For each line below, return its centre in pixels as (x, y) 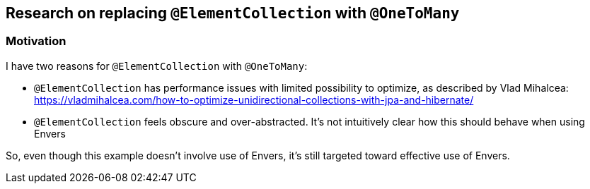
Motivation (36, 41)
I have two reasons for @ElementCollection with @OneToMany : (157, 66)
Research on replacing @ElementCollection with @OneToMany (233, 13)
